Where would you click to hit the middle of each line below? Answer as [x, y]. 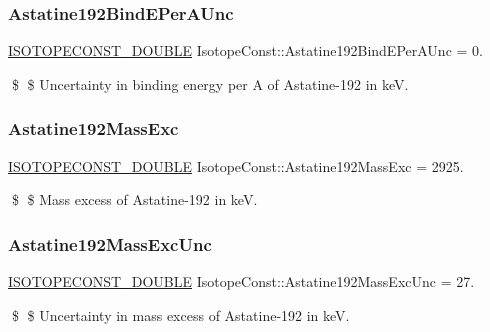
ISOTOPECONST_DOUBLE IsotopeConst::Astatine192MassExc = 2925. [236, 165]
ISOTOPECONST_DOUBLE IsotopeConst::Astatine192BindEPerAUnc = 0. [245, 50]
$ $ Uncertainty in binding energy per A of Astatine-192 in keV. [210, 83]
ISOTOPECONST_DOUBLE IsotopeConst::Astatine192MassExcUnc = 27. [241, 281]
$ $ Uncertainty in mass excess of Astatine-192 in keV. [180, 314]
